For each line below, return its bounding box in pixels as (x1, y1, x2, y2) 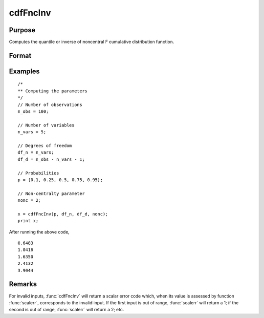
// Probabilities (18, 170, 59, 176)
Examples (9, 67, 40, 75)
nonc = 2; (18, 198, 41, 203)
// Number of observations (18, 102, 83, 107)
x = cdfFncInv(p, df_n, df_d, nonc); (18, 211, 109, 217)
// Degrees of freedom (18, 143, 72, 148)
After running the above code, (9, 229, 69, 234)
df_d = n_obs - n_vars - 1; (18, 156, 85, 162)
